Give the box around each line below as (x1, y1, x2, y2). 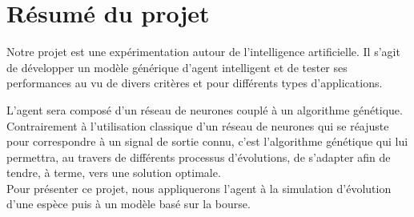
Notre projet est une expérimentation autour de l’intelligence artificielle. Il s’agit (6, 43, 400, 60)
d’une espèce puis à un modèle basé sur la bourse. (6, 195, 251, 212)
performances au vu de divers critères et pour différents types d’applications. (6, 74, 383, 91)
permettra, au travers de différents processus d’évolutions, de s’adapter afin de (6, 148, 391, 165)
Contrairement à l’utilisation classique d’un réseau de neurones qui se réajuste (6, 117, 389, 134)
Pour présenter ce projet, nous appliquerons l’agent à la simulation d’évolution (6, 179, 392, 196)
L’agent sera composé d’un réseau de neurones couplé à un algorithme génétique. (6, 101, 403, 118)
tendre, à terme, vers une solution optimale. (6, 164, 221, 181)
